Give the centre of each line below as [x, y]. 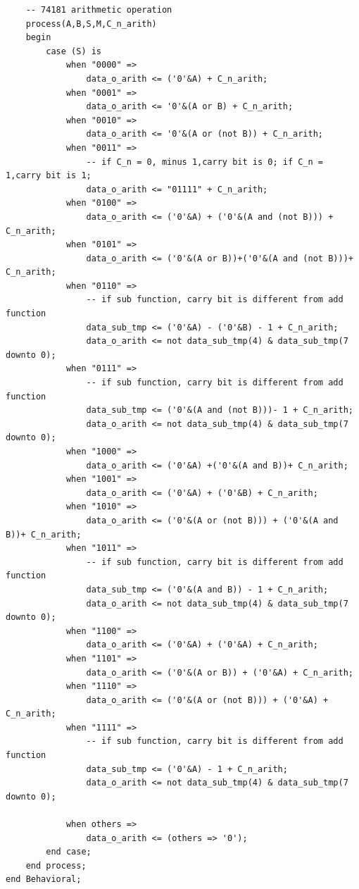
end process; [56, 865]
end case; [69, 852]
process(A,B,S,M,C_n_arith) [91, 24]
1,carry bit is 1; [49, 176]
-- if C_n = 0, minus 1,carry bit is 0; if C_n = [205, 162]
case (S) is [74, 51]
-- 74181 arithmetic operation [99, 10]
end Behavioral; [44, 879]
